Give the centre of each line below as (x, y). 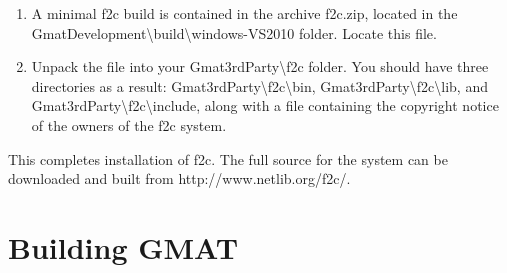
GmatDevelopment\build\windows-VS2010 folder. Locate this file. (234, 32)
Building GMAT (123, 246)
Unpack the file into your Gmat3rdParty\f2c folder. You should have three (260, 66)
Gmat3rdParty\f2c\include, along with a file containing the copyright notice (265, 105)
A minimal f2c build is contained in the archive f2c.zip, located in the (244, 13)
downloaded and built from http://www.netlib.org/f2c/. (179, 178)
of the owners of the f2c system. (129, 124)
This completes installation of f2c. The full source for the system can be (228, 158)
